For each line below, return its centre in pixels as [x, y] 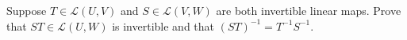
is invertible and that [163, 25]
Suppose [27, 10]
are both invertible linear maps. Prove [309, 10]
